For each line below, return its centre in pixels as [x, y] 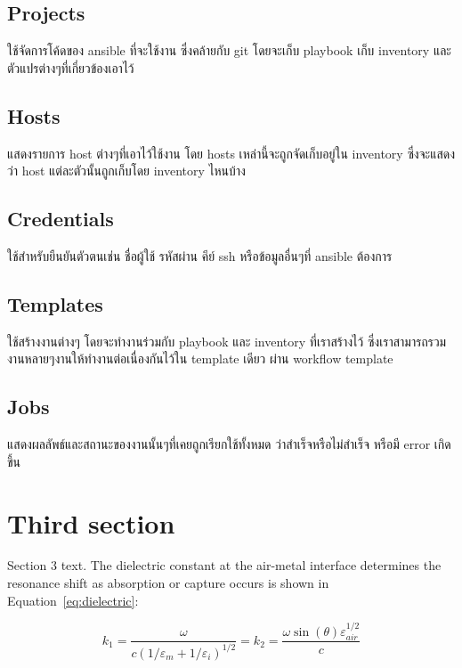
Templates [55, 303]
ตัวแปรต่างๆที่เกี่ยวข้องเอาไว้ [71, 67]
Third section [91, 522]
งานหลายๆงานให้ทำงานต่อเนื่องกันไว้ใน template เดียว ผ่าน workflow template [200, 358]
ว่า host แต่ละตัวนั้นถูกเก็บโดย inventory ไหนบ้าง [126, 171]
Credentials [61, 219]
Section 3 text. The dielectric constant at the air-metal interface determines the [224, 565]
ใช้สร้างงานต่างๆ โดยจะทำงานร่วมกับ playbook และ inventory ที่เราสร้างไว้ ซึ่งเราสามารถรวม [227, 341]
